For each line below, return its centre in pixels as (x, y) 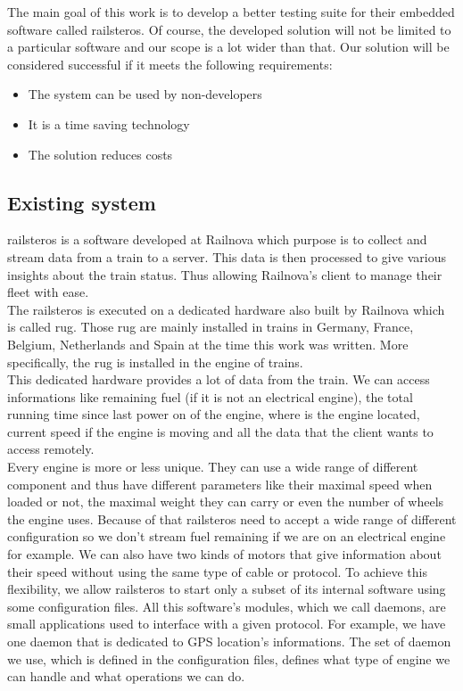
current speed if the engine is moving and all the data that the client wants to (220, 431)
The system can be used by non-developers (145, 94)
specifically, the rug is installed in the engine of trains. (155, 362)
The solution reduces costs (100, 154)
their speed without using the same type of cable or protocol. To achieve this (217, 571)
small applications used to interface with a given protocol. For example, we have (227, 624)
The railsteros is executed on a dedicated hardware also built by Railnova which (226, 309)
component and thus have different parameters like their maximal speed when (220, 484)
